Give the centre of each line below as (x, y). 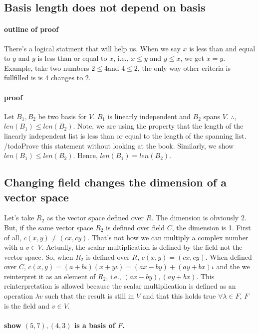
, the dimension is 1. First (211, 227)
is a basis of (95, 325)
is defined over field (135, 227)
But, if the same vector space (49, 227)
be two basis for (62, 116)
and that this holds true (179, 296)
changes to (67, 78)
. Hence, (85, 155)
